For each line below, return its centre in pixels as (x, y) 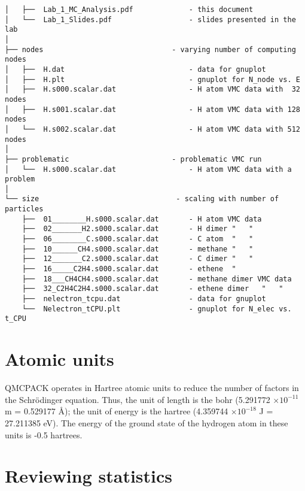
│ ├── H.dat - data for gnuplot (135, 69)
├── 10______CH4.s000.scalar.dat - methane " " (138, 249)
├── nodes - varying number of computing (150, 49)
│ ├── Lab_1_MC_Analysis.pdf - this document (129, 10)
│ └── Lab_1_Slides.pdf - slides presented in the (150, 19)
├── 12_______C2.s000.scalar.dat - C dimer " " (138, 259)
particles (24, 209)
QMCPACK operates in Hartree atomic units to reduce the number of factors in (152, 388)
